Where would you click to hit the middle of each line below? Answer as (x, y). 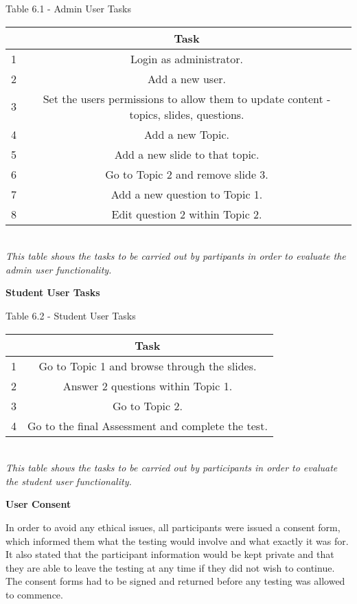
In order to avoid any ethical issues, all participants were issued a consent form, (173, 527)
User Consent (38, 504)
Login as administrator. (187, 58)
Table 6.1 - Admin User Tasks (69, 8)
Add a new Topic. (187, 134)
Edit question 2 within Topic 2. (187, 214)
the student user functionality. (69, 481)
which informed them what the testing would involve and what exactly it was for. (177, 540)
